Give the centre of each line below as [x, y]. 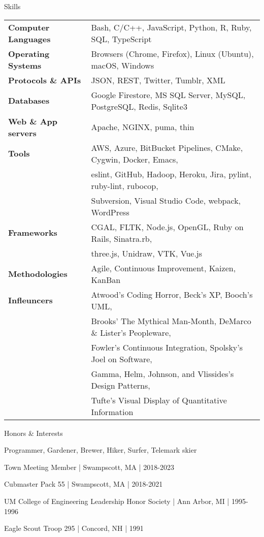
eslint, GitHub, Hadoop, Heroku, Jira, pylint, [171, 174]
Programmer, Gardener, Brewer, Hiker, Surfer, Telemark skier [101, 450]
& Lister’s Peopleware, [131, 332]
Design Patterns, [121, 385]
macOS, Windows [123, 65]
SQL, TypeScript [121, 39]
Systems [25, 65]
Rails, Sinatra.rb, [122, 238]
